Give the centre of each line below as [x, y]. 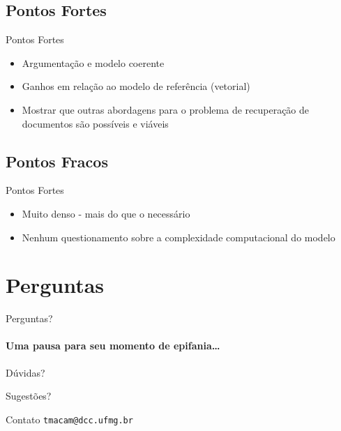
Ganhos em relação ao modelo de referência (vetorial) [136, 86]
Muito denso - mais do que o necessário [106, 213]
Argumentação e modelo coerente [93, 62]
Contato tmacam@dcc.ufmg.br [69, 419]
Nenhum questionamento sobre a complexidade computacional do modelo [179, 237]
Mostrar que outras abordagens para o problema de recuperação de [166, 109]
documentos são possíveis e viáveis [95, 123]
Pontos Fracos [57, 161]
